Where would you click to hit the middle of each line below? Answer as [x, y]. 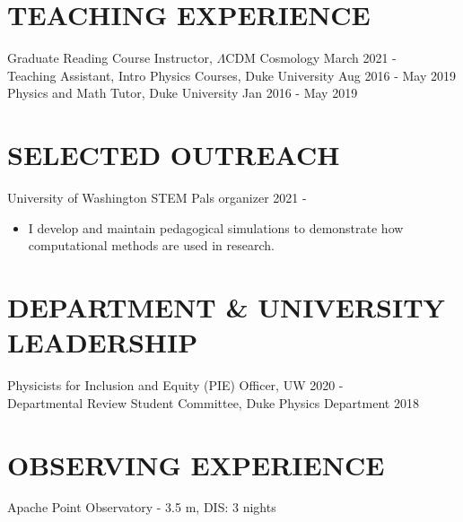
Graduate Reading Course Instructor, [110, 58]
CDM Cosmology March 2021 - [311, 58]
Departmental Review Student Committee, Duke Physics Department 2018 [213, 402]
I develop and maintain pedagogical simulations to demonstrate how [216, 227]
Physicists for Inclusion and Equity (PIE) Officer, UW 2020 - [175, 385]
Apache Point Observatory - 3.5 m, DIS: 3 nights [142, 507]
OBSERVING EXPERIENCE [196, 464]
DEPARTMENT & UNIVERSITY [226, 307]
